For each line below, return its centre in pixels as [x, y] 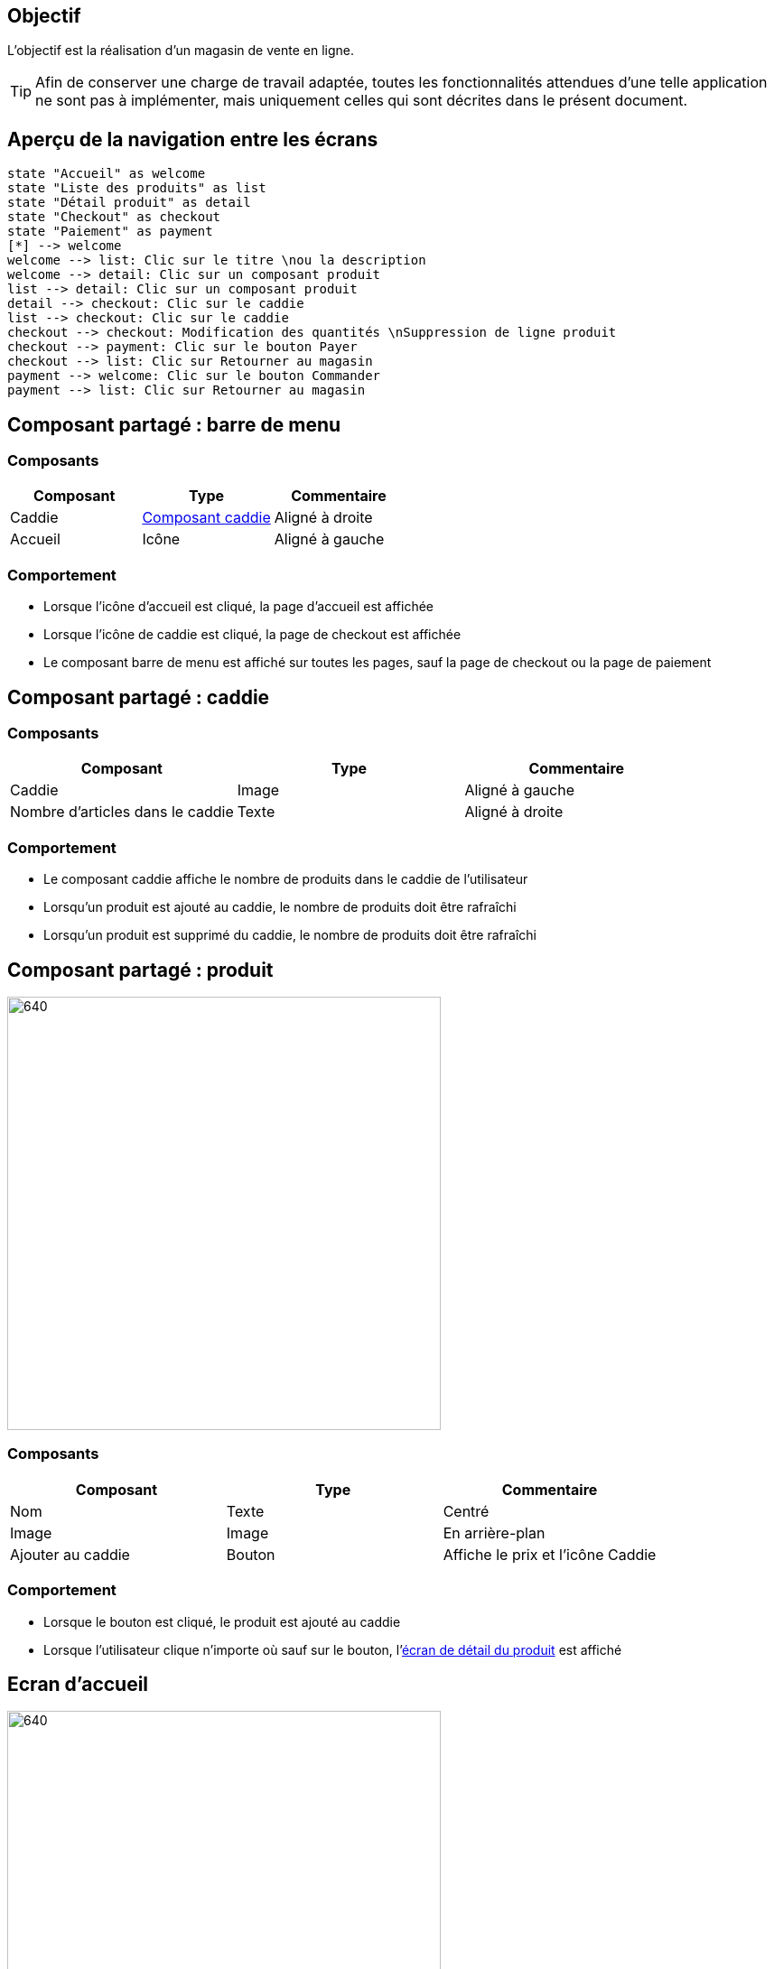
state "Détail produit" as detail [129, 203]
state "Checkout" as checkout [114, 217]
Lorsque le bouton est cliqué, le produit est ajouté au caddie [222, 1621]
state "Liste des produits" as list [137, 188]
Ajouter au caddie [70, 1554]
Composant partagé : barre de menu [174, 424]
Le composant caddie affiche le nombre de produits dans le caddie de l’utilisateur [286, 879]
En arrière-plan [494, 1532]
